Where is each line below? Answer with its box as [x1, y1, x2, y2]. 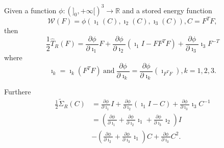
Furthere [4, 86, 31, 97]
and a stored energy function [122, 5, 212, 15]
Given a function [4, 5, 57, 15]
